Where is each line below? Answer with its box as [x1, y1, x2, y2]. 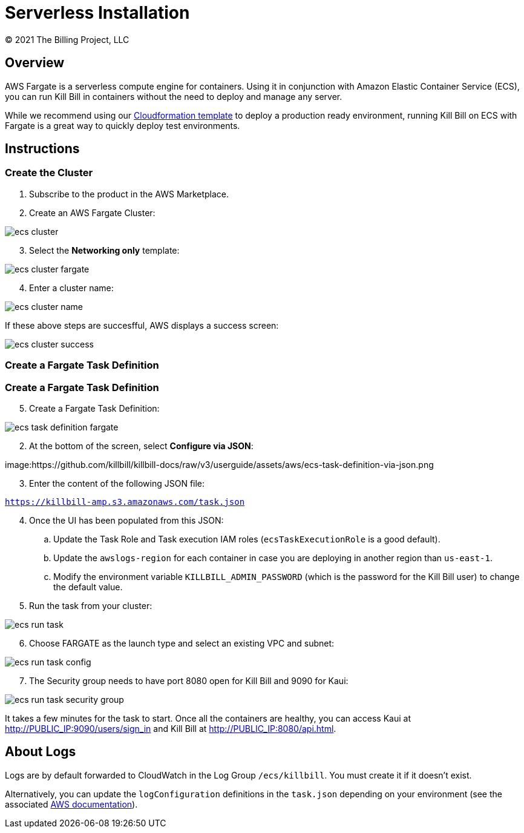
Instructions [5, 141, 80, 157]
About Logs [5, 744, 76, 760]
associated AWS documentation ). [5, 798, 138, 809]
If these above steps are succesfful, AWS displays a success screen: [5, 320, 279, 331]
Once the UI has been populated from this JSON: [29, 515, 224, 525]
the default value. [53, 581, 123, 592]
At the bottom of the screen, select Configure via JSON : [29, 440, 254, 451]
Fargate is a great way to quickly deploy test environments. [5, 120, 240, 131]
